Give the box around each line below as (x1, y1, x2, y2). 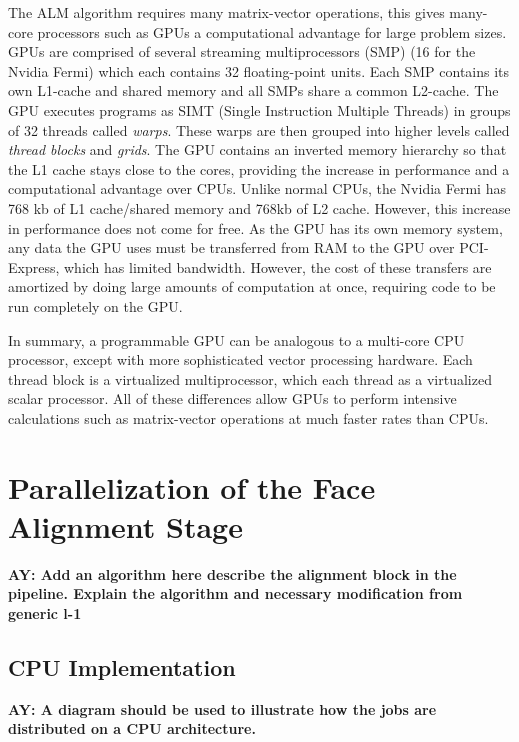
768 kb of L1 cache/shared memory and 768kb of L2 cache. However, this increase (8, 197, 511, 218)
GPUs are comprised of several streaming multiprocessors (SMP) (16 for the (8, 41, 476, 62)
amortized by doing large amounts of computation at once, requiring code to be (8, 276, 496, 297)
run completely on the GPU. (8, 295, 183, 316)
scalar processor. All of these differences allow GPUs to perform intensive (8, 388, 457, 409)
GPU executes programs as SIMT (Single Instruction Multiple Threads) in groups (8, 99, 511, 120)
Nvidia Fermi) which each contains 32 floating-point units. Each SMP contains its (8, 60, 510, 81)
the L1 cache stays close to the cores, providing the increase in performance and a (8, 158, 510, 179)
